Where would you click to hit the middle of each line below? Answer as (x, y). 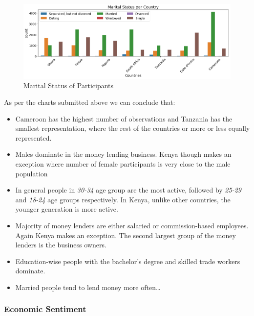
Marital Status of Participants (69, 85)
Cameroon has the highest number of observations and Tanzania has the (124, 118)
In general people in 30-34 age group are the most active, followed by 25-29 (128, 190)
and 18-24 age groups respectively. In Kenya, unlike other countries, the (123, 199)
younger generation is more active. (67, 209)
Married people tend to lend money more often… (88, 287)
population (32, 173)
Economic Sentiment (45, 309)
